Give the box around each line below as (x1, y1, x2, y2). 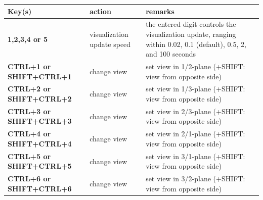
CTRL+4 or (8, 128, 51, 139)
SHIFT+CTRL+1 (8, 71, 72, 81)
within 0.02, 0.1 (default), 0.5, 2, (146, 38, 246, 49)
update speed (90, 38, 131, 49)
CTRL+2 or (8, 83, 51, 94)
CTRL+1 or (8, 61, 51, 71)
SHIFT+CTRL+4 (8, 138, 72, 148)
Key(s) (8, 6, 32, 16)
